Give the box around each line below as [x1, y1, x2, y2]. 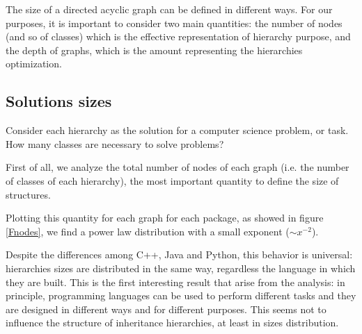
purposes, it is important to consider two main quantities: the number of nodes [6, 15, 343, 30]
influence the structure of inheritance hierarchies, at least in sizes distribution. [6, 315, 339, 330]
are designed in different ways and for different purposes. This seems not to [6, 301, 326, 316]
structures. [6, 187, 51, 201]
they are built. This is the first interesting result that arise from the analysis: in [6, 274, 345, 289]
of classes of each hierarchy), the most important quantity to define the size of [6, 173, 339, 187]
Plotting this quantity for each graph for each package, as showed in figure [6, 210, 324, 225]
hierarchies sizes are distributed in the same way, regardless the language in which [6, 260, 356, 275]
